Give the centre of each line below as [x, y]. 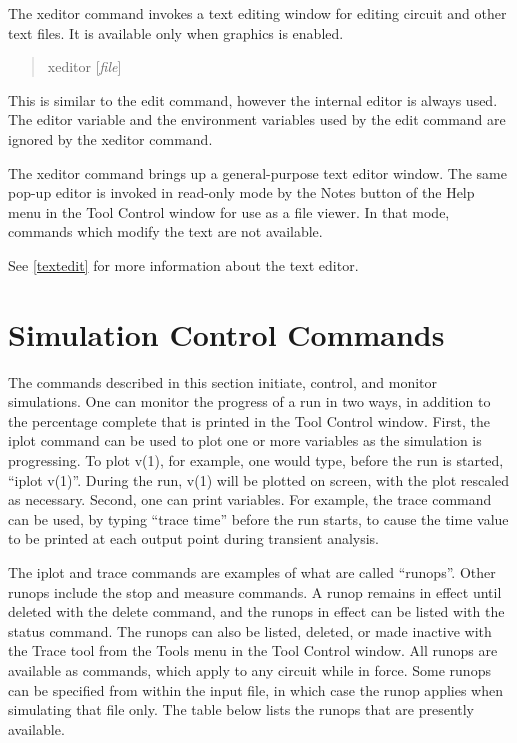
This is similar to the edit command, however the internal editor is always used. [253, 99]
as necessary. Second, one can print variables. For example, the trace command [250, 499]
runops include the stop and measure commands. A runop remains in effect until [255, 591]
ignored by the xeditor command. [110, 138]
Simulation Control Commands [226, 333]
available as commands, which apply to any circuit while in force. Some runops [249, 669]
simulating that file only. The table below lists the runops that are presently [241, 709]
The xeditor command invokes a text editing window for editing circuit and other [257, 13]
